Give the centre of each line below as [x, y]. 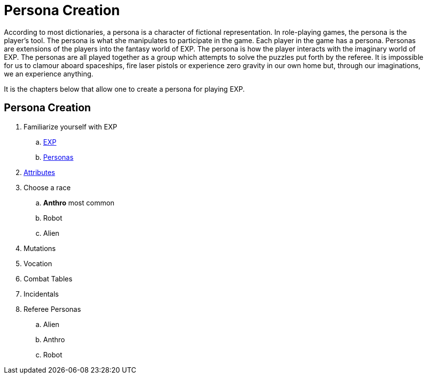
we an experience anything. [49, 74]
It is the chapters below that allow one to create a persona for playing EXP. [124, 89]
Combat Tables [48, 278]
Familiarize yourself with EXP [70, 126]
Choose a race [47, 187]
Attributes [40, 172]
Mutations [40, 248]
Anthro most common [79, 202]
